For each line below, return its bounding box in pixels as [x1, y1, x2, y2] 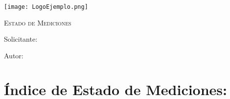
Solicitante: [4, 34, 38, 44]
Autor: [4, 50, 23, 60]
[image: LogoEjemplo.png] [4, 3, 88, 10]
